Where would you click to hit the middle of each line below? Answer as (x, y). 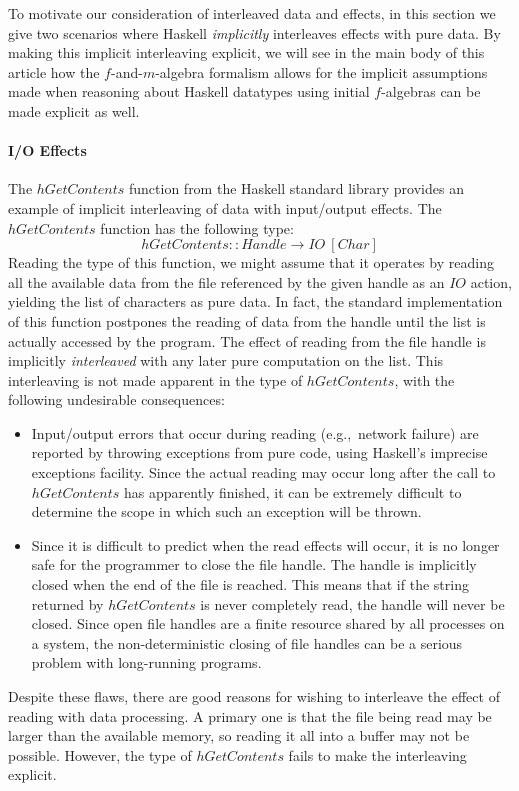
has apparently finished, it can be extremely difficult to (293, 491)
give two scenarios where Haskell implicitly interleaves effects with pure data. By (254, 32)
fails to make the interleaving (377, 754)
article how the (54, 71)
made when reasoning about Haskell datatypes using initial (189, 91)
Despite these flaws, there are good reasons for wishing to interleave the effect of (254, 696)
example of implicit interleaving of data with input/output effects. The (225, 207)
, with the (424, 379)
